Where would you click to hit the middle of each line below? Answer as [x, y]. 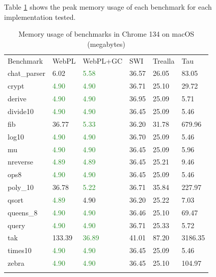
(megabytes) [106, 44]
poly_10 [21, 187]
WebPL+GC [103, 60]
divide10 [21, 111]
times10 [20, 250]
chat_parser [27, 73]
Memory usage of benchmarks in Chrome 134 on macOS [106, 34]
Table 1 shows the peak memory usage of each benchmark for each [108, 7]
